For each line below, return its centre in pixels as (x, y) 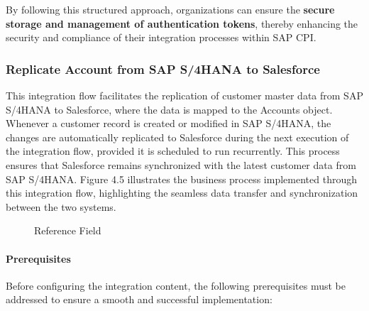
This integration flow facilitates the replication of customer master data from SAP (184, 95)
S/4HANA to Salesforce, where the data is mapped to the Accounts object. (169, 109)
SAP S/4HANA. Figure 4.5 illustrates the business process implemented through (181, 179)
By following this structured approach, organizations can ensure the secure (170, 9)
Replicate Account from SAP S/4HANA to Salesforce (163, 69)
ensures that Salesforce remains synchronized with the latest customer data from (181, 164)
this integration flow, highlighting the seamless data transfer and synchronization (182, 193)
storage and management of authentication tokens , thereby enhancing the (182, 23)
